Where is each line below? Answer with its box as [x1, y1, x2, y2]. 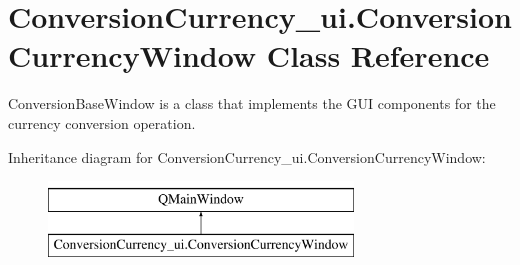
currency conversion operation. [8, 112, 196, 133]
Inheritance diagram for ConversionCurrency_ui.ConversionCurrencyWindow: [8, 146, 486, 167]
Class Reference [266, 35, 490, 76]
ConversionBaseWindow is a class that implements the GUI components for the [8, 93, 496, 114]
